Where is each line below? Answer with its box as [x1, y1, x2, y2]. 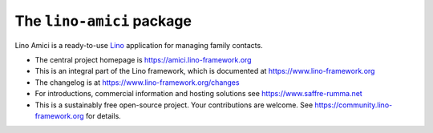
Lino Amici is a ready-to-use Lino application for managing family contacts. [14, 40, 264, 50]
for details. [85, 111, 122, 120]
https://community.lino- [314, 100, 393, 110]
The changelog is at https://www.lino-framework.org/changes [34, 77, 240, 87]
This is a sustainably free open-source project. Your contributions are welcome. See [34, 100, 314, 110]
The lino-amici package [14, 12, 192, 30]
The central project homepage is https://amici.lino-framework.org [34, 54, 252, 64]
